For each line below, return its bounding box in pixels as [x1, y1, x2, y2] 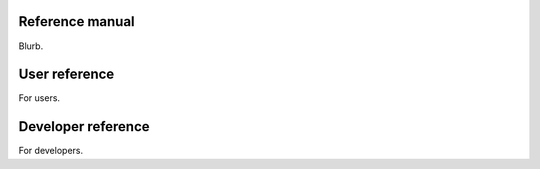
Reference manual [18, 13, 135, 30]
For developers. [18, 145, 84, 157]
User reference [18, 66, 115, 83]
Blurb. [18, 40, 44, 52]
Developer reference [18, 118, 150, 135]
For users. [18, 92, 60, 104]
